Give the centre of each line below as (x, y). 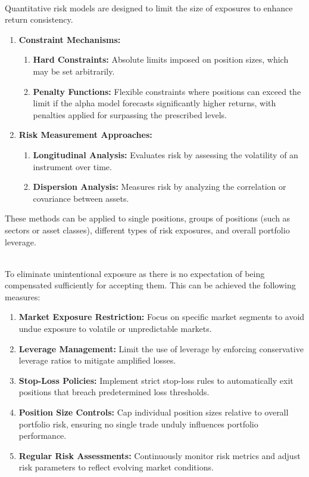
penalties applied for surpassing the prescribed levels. (130, 114)
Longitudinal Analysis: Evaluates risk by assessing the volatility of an (166, 154)
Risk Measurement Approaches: (85, 135)
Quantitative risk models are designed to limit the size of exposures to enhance (149, 7)
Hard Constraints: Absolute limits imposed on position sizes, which (161, 59)
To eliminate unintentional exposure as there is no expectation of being (135, 273)
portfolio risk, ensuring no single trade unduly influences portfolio (138, 424)
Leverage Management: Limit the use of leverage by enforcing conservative (161, 348)
